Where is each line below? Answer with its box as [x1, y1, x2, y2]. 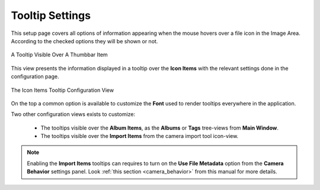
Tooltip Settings [11, 9, 91, 22]
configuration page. [11, 73, 59, 80]
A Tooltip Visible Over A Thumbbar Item [11, 51, 108, 59]
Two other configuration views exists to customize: [11, 111, 136, 118]
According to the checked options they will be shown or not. [11, 37, 158, 44]
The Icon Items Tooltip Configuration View [11, 86, 114, 94]
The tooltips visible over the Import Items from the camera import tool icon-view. [40, 133, 239, 140]
